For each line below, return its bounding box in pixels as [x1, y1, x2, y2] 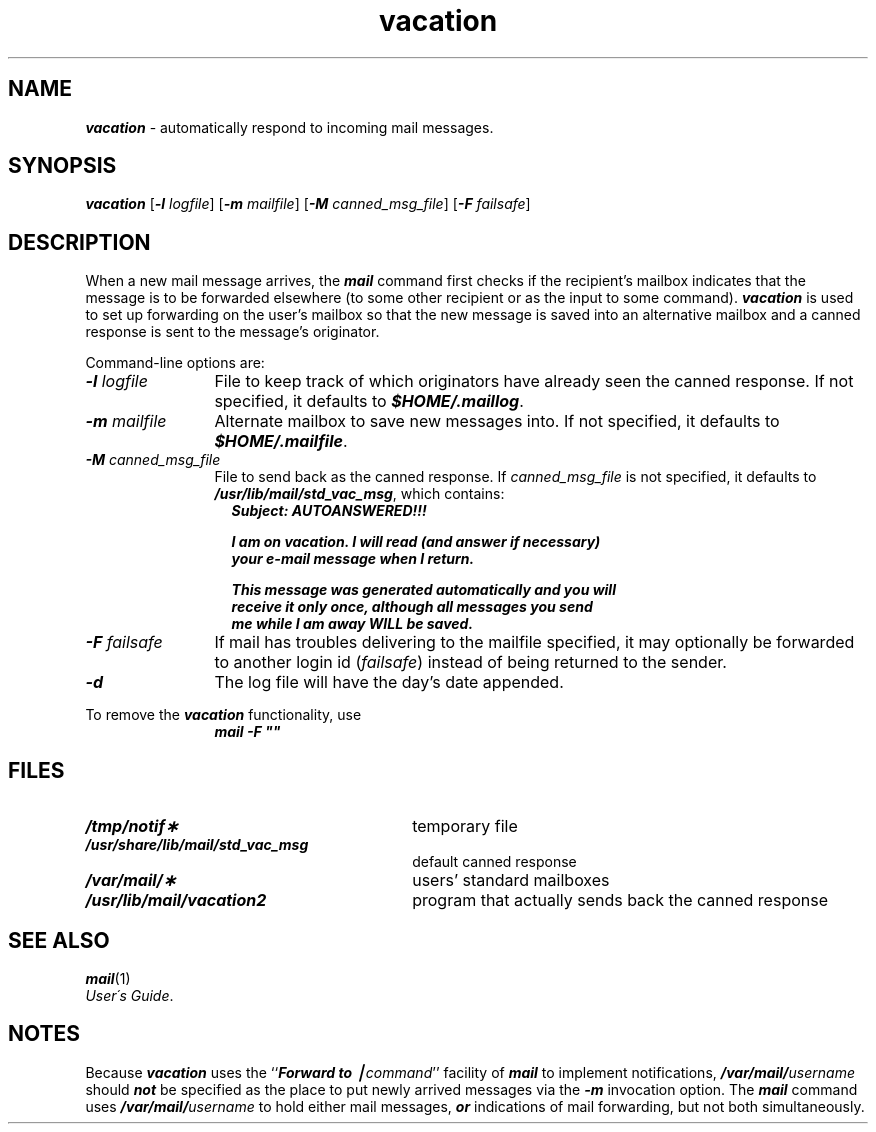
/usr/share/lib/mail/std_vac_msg [85, 836, 309, 854]
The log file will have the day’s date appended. [214, 672, 564, 693]
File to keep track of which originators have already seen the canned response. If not [214, 371, 854, 392]
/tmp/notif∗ [85, 816, 179, 837]
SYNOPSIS [8, 153, 117, 179]
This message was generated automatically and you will [231, 581, 616, 599]
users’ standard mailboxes [412, 870, 610, 891]
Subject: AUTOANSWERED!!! [231, 502, 427, 520]
